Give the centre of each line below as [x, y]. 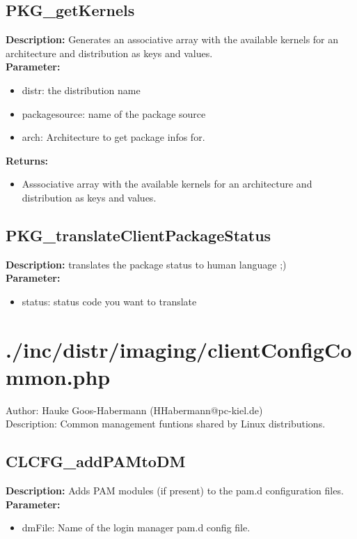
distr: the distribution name [81, 90]
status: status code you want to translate [109, 301]
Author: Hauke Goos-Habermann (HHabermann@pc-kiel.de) [134, 410]
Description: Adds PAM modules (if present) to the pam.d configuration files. [175, 491]
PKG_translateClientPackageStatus [138, 235]
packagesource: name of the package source [114, 113]
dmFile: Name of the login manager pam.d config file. [136, 527]
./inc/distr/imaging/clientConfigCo [179, 349]
